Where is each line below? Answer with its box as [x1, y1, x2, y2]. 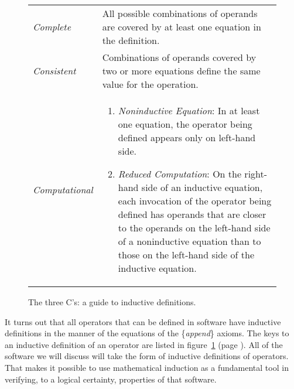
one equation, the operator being [118, 117, 252, 131]
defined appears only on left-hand [118, 131, 256, 144]
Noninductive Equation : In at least [118, 104, 260, 117]
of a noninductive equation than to [118, 234, 261, 248]
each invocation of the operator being [118, 194, 272, 207]
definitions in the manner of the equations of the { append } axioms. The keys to [5, 327, 289, 339]
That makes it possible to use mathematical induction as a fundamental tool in [5, 361, 289, 373]
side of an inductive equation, [141, 180, 263, 194]
